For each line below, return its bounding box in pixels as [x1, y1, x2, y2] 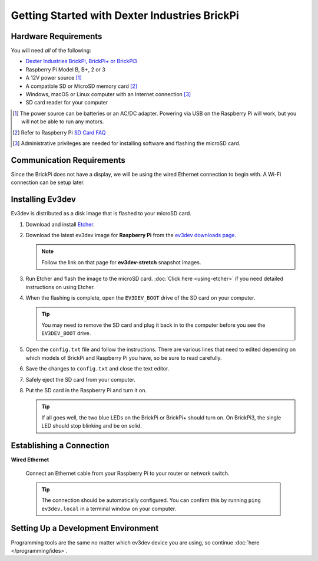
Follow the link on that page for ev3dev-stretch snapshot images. [41, 258, 201, 265]
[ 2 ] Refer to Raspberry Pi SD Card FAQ [12, 129, 106, 136]
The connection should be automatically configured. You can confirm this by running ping [41, 497, 261, 504]
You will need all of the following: [11, 47, 91, 54]
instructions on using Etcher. [25, 283, 95, 290]
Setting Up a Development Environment [11, 523, 159, 533]
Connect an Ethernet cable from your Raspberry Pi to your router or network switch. [25, 470, 230, 477]
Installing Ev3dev [11, 195, 76, 205]
